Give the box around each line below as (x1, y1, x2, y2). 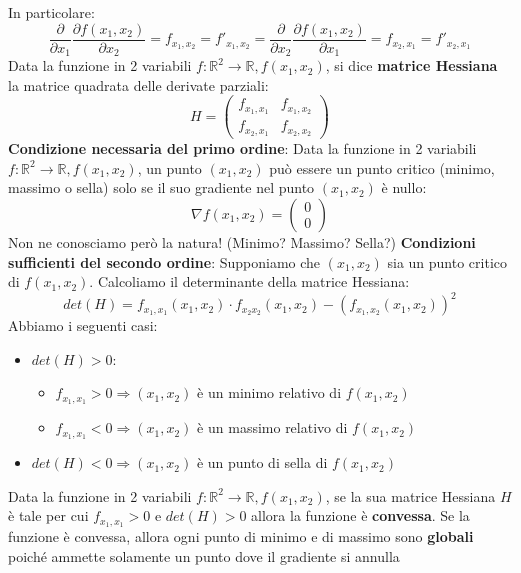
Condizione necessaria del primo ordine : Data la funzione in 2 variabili (8, 138, 477, 159)
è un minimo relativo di (197, 382, 342, 403)
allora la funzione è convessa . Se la (251, 505, 470, 526)
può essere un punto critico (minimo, (269, 157, 495, 178)
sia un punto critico (387, 251, 507, 272)
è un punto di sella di (196, 452, 328, 473)
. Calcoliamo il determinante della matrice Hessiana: (89, 271, 410, 292)
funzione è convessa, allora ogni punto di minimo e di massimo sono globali (8, 526, 474, 547)
